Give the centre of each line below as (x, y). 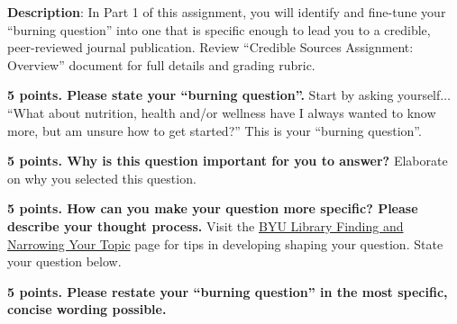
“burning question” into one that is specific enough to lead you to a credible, (219, 29)
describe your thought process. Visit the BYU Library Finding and (206, 225)
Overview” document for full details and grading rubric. (161, 64)
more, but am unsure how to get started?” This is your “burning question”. (215, 130)
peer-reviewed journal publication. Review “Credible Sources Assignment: (210, 47)
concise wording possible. (87, 309)
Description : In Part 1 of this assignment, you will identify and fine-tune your (227, 12)
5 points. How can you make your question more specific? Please (213, 208)
